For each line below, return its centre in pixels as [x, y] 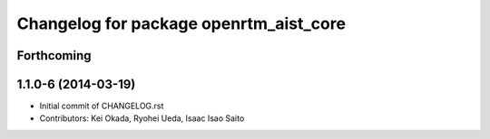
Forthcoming [54, 56]
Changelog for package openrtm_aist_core [181, 23]
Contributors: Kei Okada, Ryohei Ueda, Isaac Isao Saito [142, 118]
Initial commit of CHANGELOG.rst [102, 106]
